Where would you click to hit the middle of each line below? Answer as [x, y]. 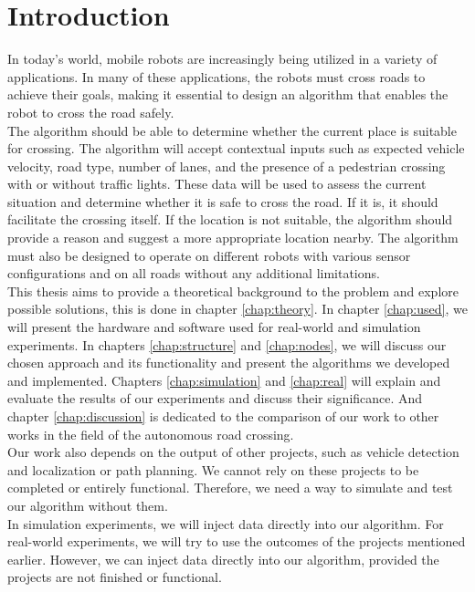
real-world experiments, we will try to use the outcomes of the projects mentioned [237, 541]
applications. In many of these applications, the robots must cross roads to [216, 76]
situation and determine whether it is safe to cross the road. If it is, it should [223, 201]
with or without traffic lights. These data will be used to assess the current [217, 184]
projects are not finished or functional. [115, 577]
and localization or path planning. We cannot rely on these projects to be [213, 469]
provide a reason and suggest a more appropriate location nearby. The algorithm [233, 238]
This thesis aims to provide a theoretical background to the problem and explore [233, 291]
